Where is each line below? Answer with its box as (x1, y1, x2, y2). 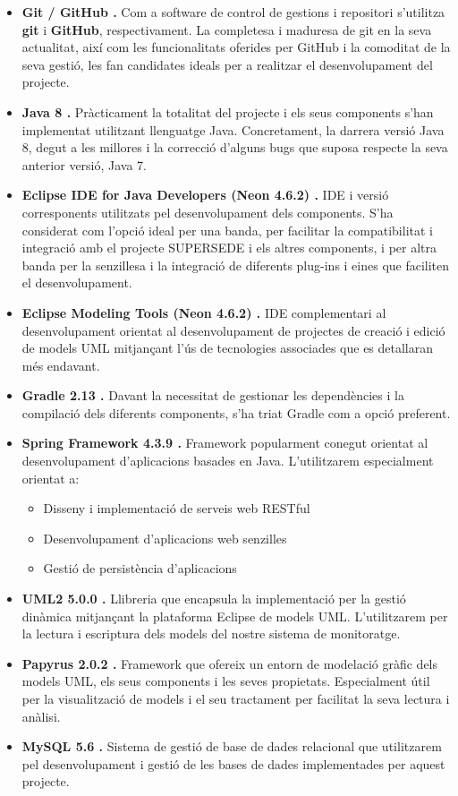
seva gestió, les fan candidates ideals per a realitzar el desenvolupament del (21, 55, 433, 73)
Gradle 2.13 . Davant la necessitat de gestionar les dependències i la (21, 386, 404, 405)
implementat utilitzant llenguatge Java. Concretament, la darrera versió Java (21, 120, 445, 139)
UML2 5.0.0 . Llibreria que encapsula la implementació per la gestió (21, 589, 406, 608)
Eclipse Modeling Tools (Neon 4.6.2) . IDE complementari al (21, 303, 386, 321)
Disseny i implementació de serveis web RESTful (43, 499, 310, 518)
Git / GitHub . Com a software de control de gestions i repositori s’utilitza (21, 3, 445, 21)
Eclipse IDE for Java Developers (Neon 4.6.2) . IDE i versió (21, 185, 389, 204)
